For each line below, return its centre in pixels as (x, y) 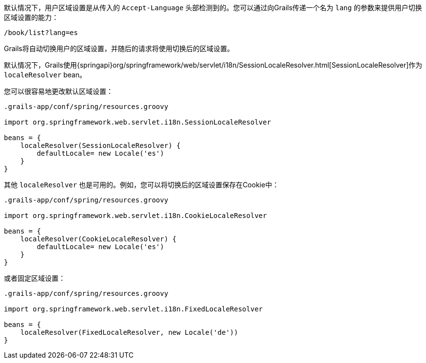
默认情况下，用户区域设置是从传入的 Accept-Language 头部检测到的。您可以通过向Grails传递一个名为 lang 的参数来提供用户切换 (213, 8)
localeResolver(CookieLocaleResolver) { (98, 239)
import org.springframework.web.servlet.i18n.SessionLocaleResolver (137, 122)
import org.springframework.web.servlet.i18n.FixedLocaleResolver (134, 309)
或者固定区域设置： (35, 278)
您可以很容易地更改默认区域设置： (58, 91)
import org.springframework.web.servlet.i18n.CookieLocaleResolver (136, 216)
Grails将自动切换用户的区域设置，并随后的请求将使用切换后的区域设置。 (119, 48)
